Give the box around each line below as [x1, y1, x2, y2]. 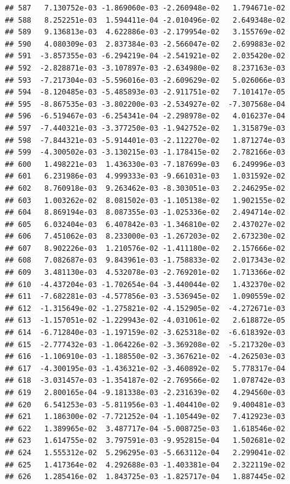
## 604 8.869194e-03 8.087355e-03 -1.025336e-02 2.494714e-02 [5, 208, 286, 217]
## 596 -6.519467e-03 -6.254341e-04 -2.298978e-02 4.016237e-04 [5, 112, 286, 121]
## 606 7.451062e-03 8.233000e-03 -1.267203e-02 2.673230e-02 [5, 232, 286, 241]
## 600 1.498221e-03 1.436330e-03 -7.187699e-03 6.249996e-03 [5, 159, 286, 169]
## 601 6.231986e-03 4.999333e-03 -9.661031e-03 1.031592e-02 [5, 172, 286, 181]
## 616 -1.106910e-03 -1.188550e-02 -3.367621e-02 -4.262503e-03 [5, 352, 286, 361]
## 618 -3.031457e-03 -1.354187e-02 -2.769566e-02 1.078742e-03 [5, 376, 286, 385]
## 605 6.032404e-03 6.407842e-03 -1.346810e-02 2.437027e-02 [5, 220, 286, 229]
